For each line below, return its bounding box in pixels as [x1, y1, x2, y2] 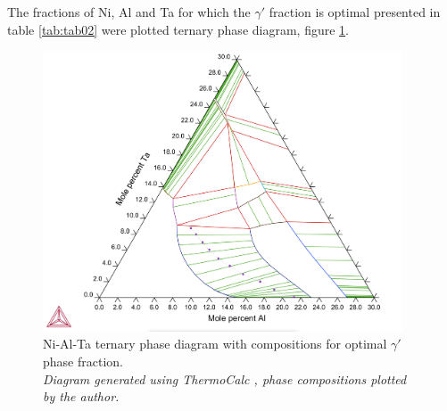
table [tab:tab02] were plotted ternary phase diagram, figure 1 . [7, 20, 349, 38]
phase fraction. [43, 351, 123, 370]
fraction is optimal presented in [269, 3, 441, 21]
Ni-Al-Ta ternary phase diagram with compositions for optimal [43, 334, 387, 353]
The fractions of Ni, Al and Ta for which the [7, 3, 251, 21]
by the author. [43, 387, 120, 406]
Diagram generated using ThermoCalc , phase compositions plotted [43, 369, 407, 388]
